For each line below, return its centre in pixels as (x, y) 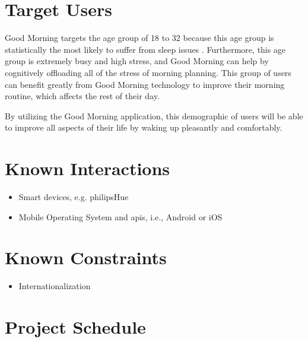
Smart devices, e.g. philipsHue (74, 197)
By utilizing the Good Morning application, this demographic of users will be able (154, 115)
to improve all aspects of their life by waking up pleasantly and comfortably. (144, 127)
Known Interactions (88, 168)
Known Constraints (86, 257)
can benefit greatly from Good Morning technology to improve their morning (145, 84)
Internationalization (55, 286)
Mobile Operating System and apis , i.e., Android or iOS (120, 216)
